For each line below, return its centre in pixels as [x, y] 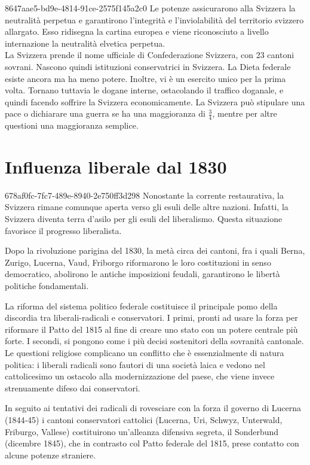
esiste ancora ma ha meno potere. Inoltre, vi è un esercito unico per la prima [145, 78]
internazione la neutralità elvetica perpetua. [85, 43]
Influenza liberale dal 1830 [116, 166]
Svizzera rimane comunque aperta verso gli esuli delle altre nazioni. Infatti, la [147, 207]
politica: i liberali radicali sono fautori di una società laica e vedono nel [135, 364]
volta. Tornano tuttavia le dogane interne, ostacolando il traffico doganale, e [144, 90]
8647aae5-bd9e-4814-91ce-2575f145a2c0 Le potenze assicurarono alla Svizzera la [150, 8]
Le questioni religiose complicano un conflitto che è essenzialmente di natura [145, 353]
